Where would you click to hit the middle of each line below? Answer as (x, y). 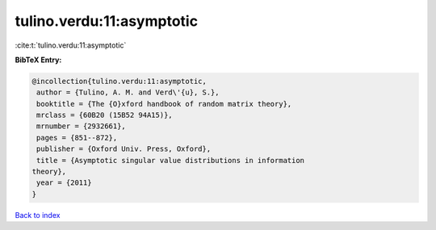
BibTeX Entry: (38, 60)
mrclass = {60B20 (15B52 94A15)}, (105, 115)
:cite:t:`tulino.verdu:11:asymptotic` (71, 45)
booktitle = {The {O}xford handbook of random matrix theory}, (164, 104)
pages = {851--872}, (77, 138)
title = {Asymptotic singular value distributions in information (171, 160)
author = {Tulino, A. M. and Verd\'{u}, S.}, (128, 92)
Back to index (38, 215)
